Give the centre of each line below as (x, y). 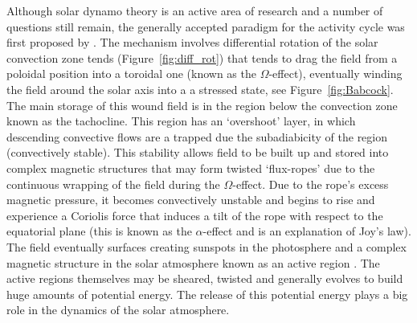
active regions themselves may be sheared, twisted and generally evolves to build (205, 278)
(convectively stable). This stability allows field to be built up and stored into (198, 152)
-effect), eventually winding (335, 74)
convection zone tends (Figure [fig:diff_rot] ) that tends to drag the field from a (202, 57)
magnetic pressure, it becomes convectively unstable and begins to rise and (191, 200)
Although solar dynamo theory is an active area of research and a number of (195, 10)
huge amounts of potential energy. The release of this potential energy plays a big (207, 294)
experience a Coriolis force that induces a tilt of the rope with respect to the (195, 215)
